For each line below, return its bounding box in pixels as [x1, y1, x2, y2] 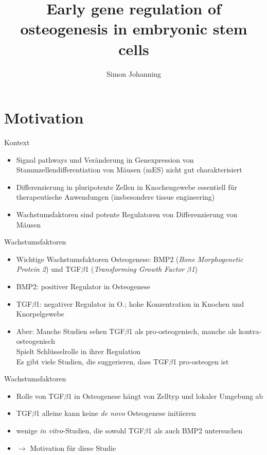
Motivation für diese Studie [30, 442, 116, 453]
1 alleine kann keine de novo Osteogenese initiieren [35, 408, 196, 418]
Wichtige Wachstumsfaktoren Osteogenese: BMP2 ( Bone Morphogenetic [16, 253, 243, 264]
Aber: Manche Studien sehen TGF [16, 325, 125, 336]
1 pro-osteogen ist [173, 356, 229, 366]
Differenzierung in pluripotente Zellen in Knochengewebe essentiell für [16, 181, 237, 192]
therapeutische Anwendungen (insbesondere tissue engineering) [16, 191, 215, 202]
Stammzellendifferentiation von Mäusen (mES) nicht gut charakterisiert [16, 164, 242, 175]
